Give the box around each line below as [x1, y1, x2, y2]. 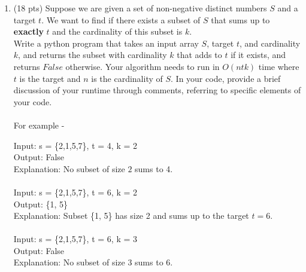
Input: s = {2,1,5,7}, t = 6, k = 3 [13, 233, 137, 245]
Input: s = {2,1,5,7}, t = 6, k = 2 [13, 185, 137, 198]
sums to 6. [135, 256, 173, 268]
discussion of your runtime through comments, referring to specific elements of [13, 84, 301, 96]
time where [258, 60, 299, 72]
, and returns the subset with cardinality [18, 48, 167, 61]
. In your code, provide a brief [171, 72, 281, 84]
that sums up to [211, 13, 270, 26]
